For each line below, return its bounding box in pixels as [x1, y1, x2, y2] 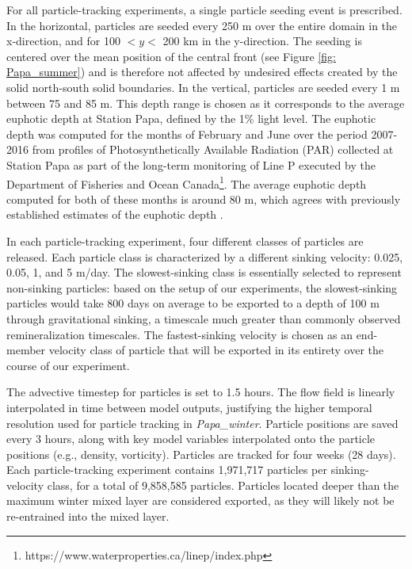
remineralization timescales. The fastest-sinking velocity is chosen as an [6, 326, 353, 342]
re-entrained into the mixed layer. [6, 508, 170, 525]
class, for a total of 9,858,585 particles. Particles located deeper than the [47, 476, 399, 493]
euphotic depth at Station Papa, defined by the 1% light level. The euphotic [6, 110, 376, 127]
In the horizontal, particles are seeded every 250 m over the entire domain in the [6, 17, 398, 33]
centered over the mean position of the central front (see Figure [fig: [6, 48, 336, 64]
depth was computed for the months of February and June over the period [6, 125, 368, 142]
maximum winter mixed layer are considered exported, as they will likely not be [6, 492, 395, 509]
